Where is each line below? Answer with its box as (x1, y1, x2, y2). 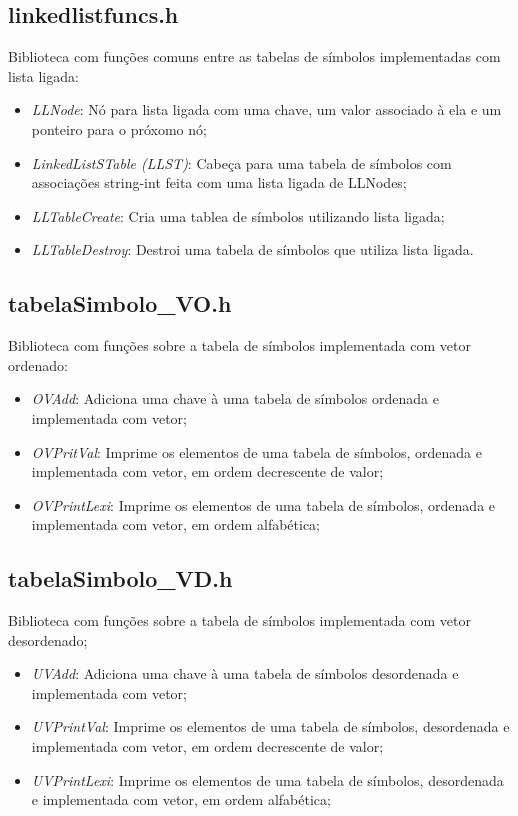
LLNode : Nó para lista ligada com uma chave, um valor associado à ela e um (31, 99, 502, 120)
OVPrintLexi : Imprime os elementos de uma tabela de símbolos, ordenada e (31, 494, 496, 515)
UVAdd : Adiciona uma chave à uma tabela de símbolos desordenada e (31, 663, 459, 684)
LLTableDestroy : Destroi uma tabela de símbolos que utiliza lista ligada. (31, 239, 474, 260)
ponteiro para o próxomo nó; (31, 118, 207, 139)
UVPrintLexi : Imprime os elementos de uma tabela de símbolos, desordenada (31, 769, 504, 790)
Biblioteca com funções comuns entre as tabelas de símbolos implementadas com (8, 46, 501, 67)
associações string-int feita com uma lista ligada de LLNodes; (31, 172, 407, 193)
